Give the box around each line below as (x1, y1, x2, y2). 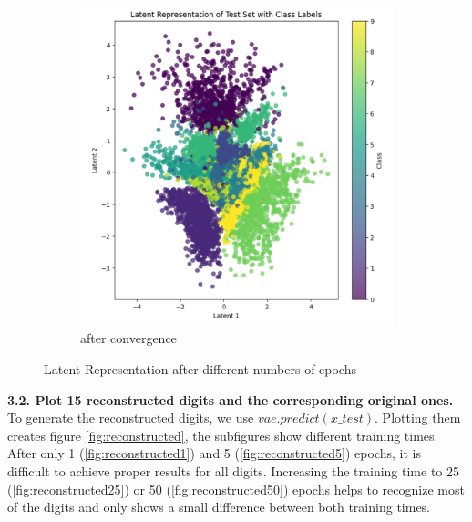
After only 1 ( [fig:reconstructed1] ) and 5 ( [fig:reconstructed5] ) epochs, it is (7, 444, 421, 463)
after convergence (80, 329, 177, 348)
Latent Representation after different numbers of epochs (44, 359, 356, 378)
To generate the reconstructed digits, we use (7, 408, 254, 427)
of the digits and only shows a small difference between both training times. (7, 497, 431, 517)
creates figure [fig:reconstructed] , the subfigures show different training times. (7, 425, 438, 444)
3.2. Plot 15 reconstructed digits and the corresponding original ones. (7, 390, 454, 409)
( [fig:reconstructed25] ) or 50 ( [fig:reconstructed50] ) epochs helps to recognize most (7, 479, 465, 498)
